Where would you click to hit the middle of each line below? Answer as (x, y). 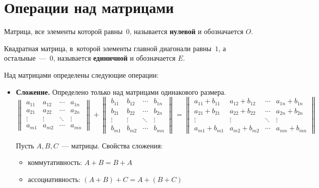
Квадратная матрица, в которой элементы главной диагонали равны (108, 48)
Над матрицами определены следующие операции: (82, 74)
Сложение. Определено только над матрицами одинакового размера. (121, 91)
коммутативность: (55, 162)
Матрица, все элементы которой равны (63, 31)
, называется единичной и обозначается (114, 58)
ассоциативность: (54, 179)
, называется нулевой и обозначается (186, 31)
